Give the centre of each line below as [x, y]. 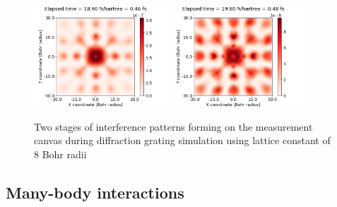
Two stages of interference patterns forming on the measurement [173, 126]
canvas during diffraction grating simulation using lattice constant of [182, 140]
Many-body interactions [95, 192]
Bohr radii [64, 154]
